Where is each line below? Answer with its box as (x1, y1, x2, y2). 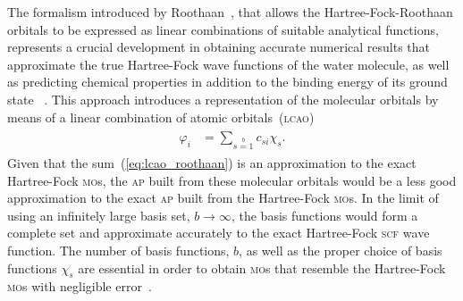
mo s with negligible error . (7, 277, 152, 296)
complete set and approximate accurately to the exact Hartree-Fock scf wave (7, 223, 430, 242)
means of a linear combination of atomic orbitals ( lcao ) (7, 107, 315, 126)
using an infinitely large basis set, (7, 205, 190, 224)
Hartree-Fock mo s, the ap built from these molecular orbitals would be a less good (7, 171, 457, 189)
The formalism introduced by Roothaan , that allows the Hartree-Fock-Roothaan (7, 3, 453, 21)
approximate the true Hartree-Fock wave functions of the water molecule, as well (7, 54, 450, 73)
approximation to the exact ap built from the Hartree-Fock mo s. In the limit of (7, 188, 439, 207)
